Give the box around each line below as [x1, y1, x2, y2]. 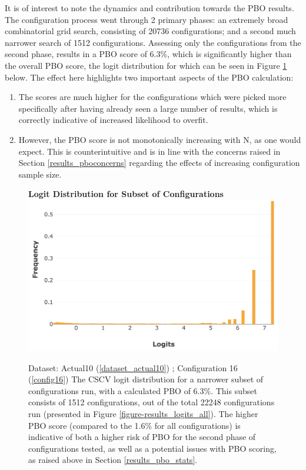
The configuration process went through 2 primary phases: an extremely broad [5, 13, 288, 25]
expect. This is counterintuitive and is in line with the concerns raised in [18, 145, 281, 157]
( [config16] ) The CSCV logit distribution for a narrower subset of [28, 373, 264, 385]
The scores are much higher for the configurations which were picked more [18, 91, 287, 103]
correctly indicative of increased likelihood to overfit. [18, 114, 208, 126]
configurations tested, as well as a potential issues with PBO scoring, [28, 442, 277, 454]
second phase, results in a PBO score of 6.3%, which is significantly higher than [5, 48, 292, 60]
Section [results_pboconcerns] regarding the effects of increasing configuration [18, 156, 300, 169]
